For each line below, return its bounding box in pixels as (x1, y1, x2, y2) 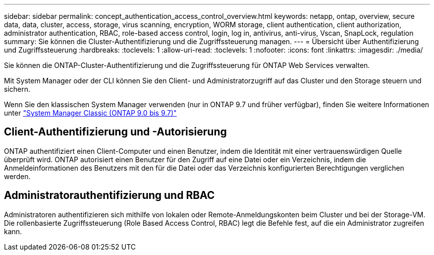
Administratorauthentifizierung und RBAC (4, 189, 215, 202)
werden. (4, 172, 31, 181)
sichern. (4, 85, 31, 93)
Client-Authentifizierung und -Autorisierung (4, 126, 227, 138)
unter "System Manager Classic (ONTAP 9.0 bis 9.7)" (4, 109, 177, 117)
